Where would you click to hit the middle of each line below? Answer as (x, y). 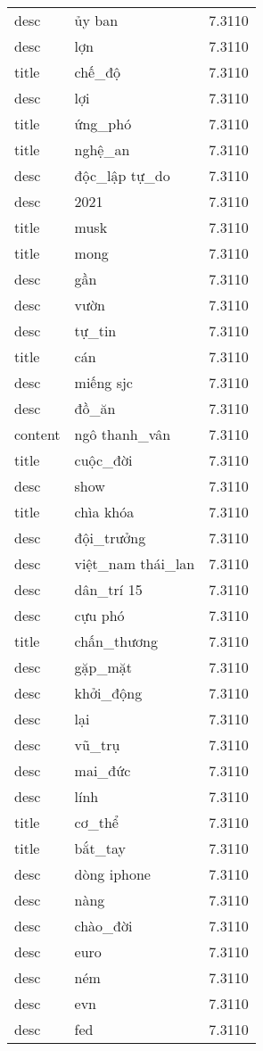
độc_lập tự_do (122, 175)
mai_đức (103, 770)
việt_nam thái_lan (135, 563)
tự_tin (95, 331)
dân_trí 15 (108, 589)
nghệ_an (102, 149)
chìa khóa (104, 512)
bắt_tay (100, 848)
